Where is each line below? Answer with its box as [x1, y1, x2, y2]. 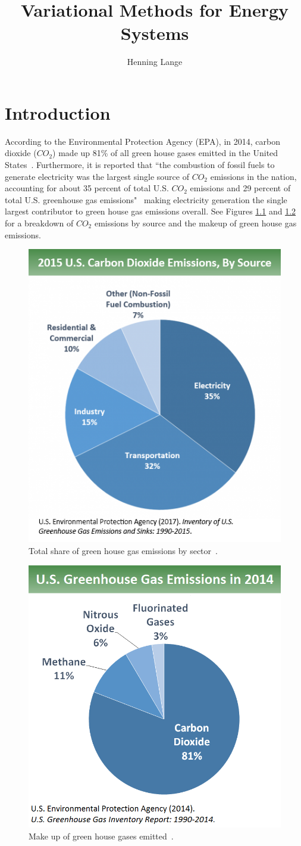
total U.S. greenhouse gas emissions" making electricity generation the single [5, 193, 287, 206]
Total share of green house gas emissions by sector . [29, 544, 218, 556]
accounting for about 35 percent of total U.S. [5, 182, 169, 194]
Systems [120, 21, 189, 45]
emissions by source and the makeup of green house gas [94, 217, 297, 229]
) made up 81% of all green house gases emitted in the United [52, 147, 278, 159]
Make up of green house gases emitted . [29, 829, 174, 842]
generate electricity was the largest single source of [5, 170, 189, 182]
